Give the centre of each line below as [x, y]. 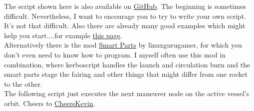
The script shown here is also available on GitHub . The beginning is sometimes [125, 6]
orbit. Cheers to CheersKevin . [50, 103]
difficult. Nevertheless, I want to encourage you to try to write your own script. [125, 16]
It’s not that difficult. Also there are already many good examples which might [125, 26]
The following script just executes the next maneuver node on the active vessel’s [127, 93]
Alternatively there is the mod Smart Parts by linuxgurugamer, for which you [123, 45]
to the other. [23, 83]
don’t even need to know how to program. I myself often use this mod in [115, 54]
